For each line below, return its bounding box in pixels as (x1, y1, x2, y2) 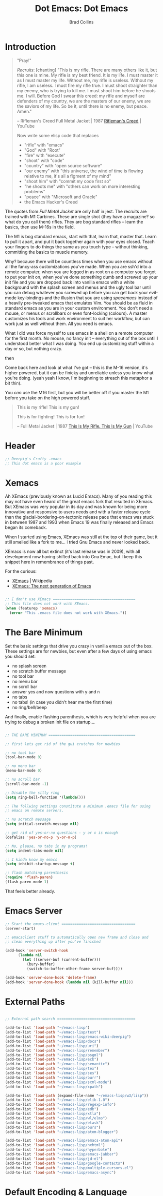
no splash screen (12, 663, 47, 669)
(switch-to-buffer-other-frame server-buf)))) (26, 966, 123, 971)
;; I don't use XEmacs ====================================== (5, 597, 136, 602)
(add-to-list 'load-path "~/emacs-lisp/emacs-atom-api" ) (5, 1138, 123, 1143)
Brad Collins (69, 19, 94, 25)
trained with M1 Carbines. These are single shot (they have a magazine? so (5, 213, 155, 220)
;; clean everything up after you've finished (5, 939, 101, 944)
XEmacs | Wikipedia (12, 578, 52, 584)
